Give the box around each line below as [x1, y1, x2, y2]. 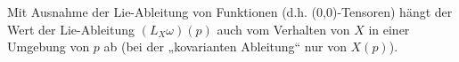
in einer [368, 19, 410, 38]
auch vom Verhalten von [217, 19, 350, 38]
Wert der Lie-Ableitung [7, 19, 135, 38]
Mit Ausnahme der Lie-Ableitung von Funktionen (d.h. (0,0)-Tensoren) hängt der [7, 3, 453, 20]
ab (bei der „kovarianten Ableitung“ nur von [103, 37, 347, 56]
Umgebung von [7, 37, 90, 56]
